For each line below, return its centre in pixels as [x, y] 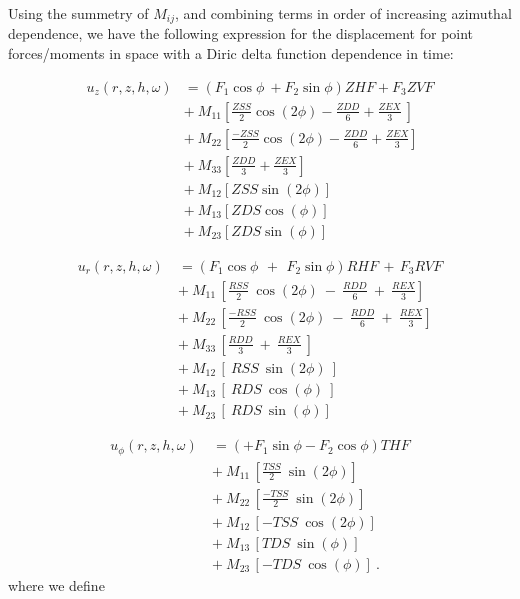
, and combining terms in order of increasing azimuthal [343, 13]
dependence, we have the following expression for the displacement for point [241, 33]
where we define [56, 584]
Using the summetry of [78, 13]
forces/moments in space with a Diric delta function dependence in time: [231, 53]
